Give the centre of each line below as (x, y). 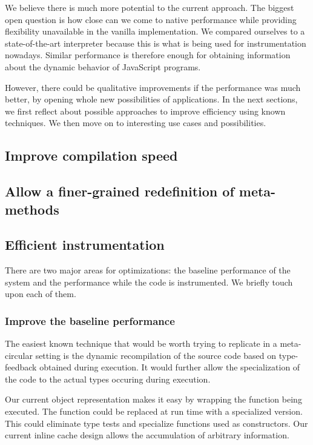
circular (19, 355)
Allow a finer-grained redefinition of (120, 191)
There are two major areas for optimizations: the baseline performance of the (148, 270)
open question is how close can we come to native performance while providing (151, 19)
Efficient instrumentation (85, 245)
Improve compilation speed (91, 156)
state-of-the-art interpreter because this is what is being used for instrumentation (156, 43)
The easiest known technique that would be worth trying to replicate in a (141, 343)
